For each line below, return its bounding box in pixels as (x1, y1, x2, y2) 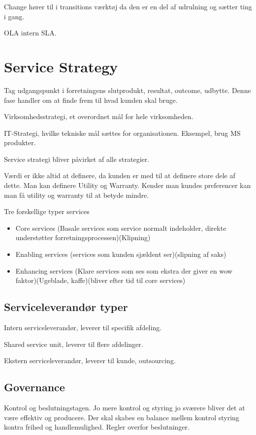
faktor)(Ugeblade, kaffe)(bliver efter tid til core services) (15, 275, 186, 285)
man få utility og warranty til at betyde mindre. (4, 189, 149, 200)
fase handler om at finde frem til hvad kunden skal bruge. (4, 94, 178, 105)
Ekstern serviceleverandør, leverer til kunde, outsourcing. (4, 355, 176, 366)
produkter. (4, 137, 36, 148)
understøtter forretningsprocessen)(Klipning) (15, 232, 151, 243)
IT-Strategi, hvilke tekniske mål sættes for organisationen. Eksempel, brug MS (4, 127, 241, 138)
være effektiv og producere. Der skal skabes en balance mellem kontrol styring (4, 412, 239, 422)
